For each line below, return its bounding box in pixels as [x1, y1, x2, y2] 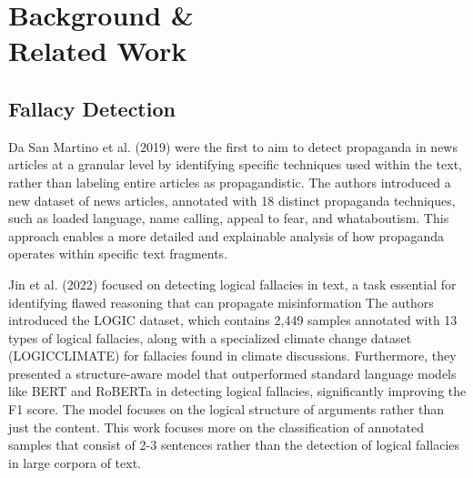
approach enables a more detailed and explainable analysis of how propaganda [8, 226, 445, 245]
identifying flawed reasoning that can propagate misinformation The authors [8, 292, 434, 311]
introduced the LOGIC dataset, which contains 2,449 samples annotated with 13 [8, 310, 458, 330]
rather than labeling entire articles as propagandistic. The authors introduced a [8, 172, 451, 191]
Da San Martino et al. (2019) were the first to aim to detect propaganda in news [8, 137, 458, 156]
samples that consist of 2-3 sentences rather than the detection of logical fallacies [8, 435, 460, 454]
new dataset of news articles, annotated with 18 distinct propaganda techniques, [8, 190, 456, 209]
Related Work [8, 32, 187, 69]
